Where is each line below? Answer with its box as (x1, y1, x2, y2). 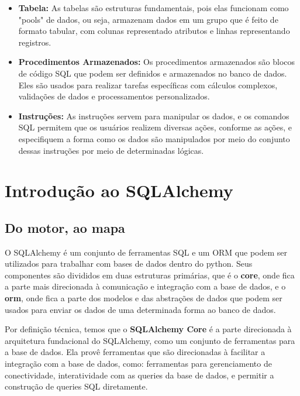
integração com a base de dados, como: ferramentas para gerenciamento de (5, 357, 272, 370)
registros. (18, 36, 51, 48)
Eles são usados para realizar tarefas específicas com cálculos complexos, (18, 78, 278, 91)
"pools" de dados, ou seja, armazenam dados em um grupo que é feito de (18, 13, 278, 25)
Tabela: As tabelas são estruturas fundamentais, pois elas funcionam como (18, 2, 289, 13)
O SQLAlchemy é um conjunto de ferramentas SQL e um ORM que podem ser (5, 246, 288, 258)
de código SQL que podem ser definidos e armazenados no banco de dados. (18, 67, 287, 79)
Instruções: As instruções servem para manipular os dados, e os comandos (18, 109, 289, 122)
